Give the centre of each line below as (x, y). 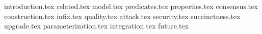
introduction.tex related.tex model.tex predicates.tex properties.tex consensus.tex (131, 6)
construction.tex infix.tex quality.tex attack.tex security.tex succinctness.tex (122, 16)
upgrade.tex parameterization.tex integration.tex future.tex (96, 26)
